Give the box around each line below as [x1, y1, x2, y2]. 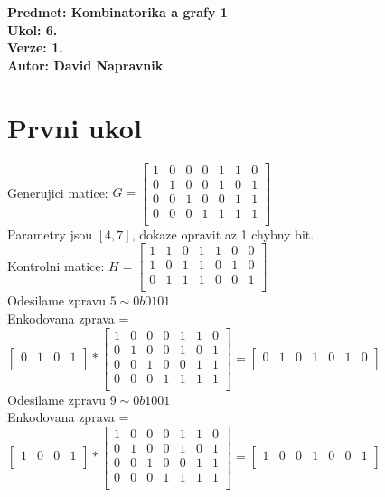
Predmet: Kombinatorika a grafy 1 [7, 3, 228, 21]
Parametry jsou [7, 224, 93, 243]
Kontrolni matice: [7, 256, 105, 275]
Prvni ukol [7, 108, 142, 145]
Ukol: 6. [7, 20, 58, 39]
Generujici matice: [7, 183, 108, 202]
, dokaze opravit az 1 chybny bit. [131, 224, 315, 243]
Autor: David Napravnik [7, 55, 164, 74]
